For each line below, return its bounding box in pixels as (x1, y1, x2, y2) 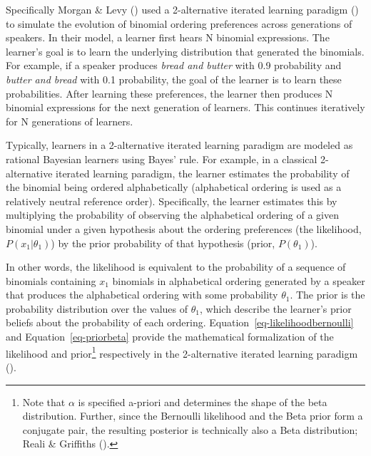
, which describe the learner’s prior (199, 301, 352, 316)
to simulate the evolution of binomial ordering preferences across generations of (6, 16, 352, 31)
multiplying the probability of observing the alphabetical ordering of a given (6, 207, 339, 222)
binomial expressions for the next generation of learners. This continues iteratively (6, 100, 365, 115)
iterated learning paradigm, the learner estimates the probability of (56, 165, 350, 180)
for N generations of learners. (6, 113, 133, 128)
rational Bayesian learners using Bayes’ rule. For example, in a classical (6, 151, 317, 166)
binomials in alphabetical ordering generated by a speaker (112, 273, 365, 288)
